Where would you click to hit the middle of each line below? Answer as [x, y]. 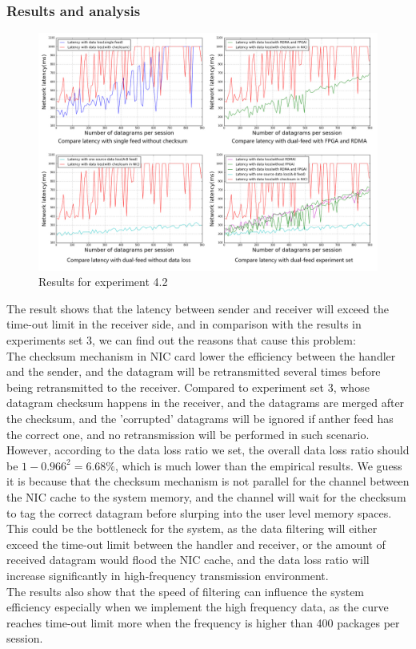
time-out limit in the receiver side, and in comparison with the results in [184, 324]
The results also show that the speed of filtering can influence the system [186, 591]
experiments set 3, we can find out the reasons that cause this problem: [181, 340]
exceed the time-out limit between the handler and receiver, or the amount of [196, 544]
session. [25, 638]
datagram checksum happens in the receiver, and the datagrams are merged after [206, 403]
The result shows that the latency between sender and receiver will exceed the [198, 308]
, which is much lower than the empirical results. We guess [259, 465]
